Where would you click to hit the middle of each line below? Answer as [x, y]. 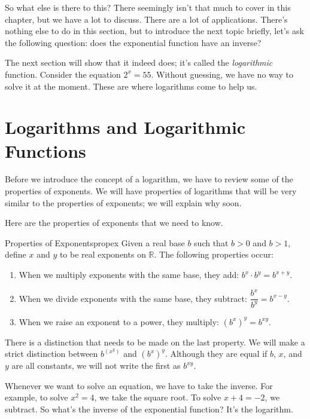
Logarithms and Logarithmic [125, 127]
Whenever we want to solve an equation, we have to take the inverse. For [139, 385]
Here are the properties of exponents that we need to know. [114, 223]
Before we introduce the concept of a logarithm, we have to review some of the [149, 179]
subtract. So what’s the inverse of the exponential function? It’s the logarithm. [149, 409]
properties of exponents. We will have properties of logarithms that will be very [151, 191]
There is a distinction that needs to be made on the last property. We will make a [155, 342]
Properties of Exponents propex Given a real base [95, 242]
